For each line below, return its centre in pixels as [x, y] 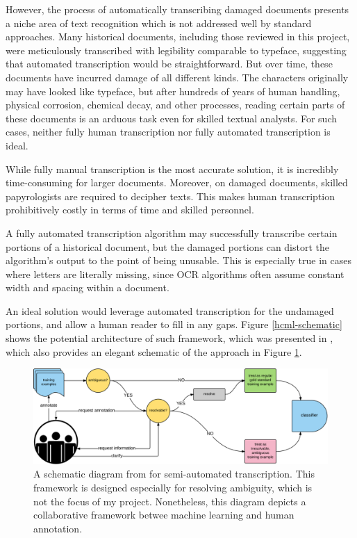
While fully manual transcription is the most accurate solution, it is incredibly [172, 169]
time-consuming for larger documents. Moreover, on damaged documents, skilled [177, 182]
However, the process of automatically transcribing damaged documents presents [177, 9]
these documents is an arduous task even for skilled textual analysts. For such [171, 118]
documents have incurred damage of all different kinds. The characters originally [177, 77]
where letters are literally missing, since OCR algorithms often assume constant [175, 274]
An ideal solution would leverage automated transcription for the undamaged [170, 310]
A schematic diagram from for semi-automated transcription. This [174, 474]
